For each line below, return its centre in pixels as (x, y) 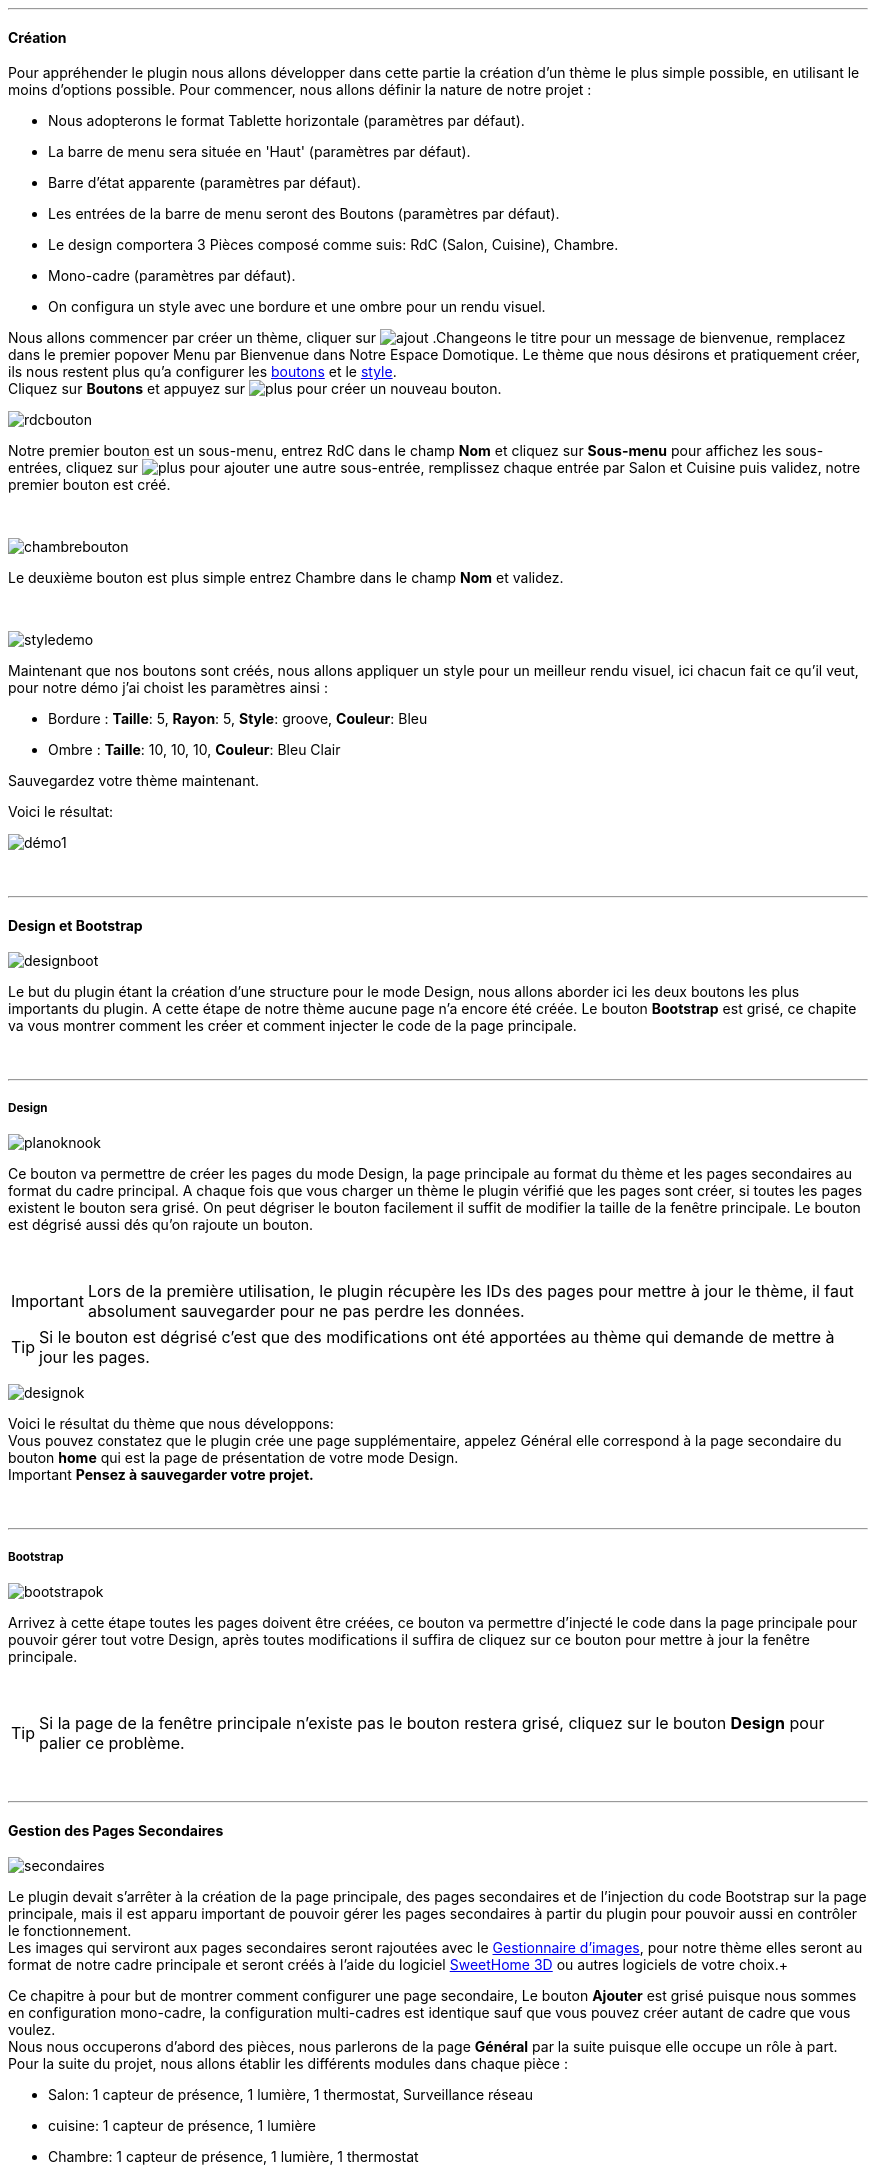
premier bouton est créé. (89, 485)
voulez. (32, 2030)
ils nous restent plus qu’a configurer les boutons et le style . (202, 372)
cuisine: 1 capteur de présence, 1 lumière (182, 2126)
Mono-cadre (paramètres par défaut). (172, 276)
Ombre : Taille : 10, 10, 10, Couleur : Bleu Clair (194, 750)
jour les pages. (94, 1357)
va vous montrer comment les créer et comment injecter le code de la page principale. (292, 1026)
